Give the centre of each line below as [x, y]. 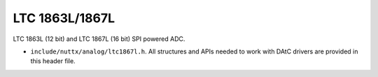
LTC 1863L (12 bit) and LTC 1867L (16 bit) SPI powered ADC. [99, 39]
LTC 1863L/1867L [64, 18]
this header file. [53, 61]
